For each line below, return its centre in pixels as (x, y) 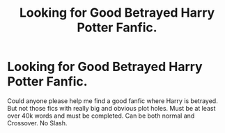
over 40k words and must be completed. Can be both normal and (101, 116)
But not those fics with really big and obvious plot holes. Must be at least (111, 108)
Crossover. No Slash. (37, 123)
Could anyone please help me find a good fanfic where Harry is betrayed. (113, 101)
